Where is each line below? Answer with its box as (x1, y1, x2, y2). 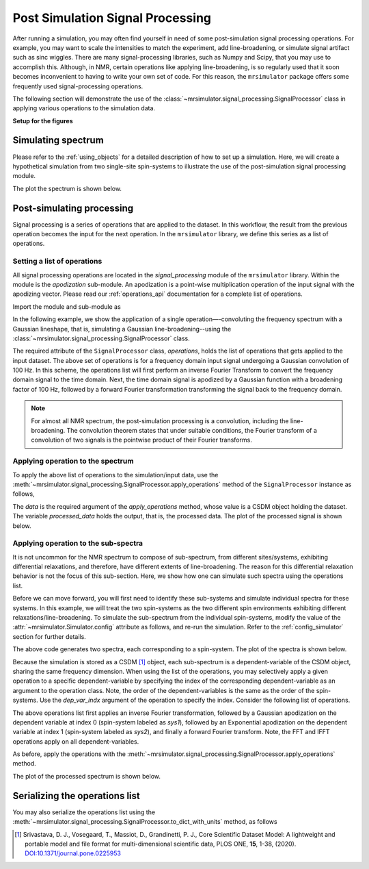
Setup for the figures (12, 116, 73, 125)
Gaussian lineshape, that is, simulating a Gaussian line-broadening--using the (12, 325, 232, 333)
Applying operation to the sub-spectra (12, 538, 143, 548)
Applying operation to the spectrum (12, 456, 134, 466)
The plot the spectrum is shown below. (12, 184, 122, 192)
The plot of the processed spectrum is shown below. (12, 772, 161, 780)
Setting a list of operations (12, 257, 102, 266)
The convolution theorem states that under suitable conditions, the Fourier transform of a (66, 427, 318, 435)
